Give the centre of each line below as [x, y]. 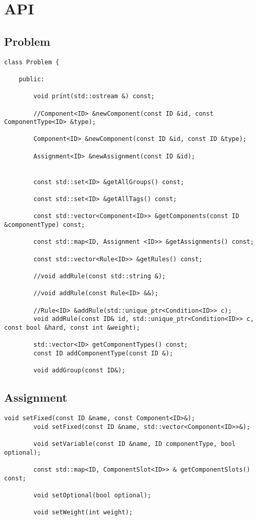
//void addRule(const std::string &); [100, 276]
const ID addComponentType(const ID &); [103, 353]
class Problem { [32, 62]
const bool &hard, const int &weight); [72, 327]
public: [32, 79]
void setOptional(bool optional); [92, 495]
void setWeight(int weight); [83, 513]
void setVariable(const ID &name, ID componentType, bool [135, 444]
